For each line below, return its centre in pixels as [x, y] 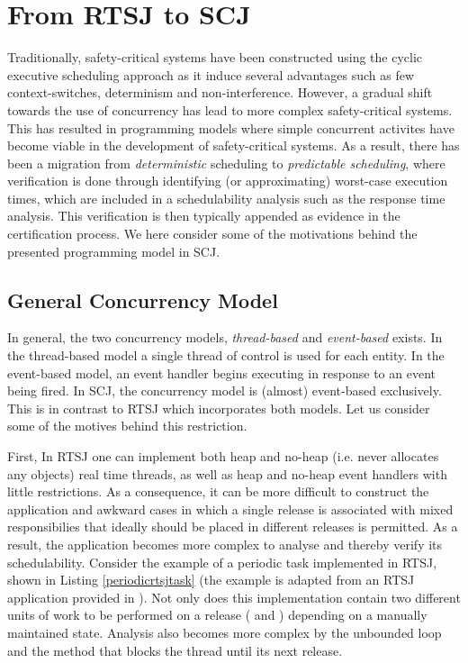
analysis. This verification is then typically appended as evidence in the [204, 216]
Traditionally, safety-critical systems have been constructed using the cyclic [215, 57]
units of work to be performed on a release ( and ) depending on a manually [217, 615]
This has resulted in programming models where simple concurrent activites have [231, 127]
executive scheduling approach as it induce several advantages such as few [211, 74]
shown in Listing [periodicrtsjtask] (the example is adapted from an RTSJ [211, 580]
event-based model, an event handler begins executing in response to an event [221, 372]
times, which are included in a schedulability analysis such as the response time [226, 198]
